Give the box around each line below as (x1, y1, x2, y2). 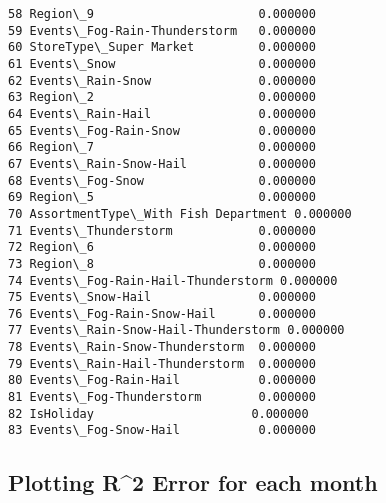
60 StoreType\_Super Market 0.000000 (8, 40, 316, 55)
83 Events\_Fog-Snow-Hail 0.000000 (8, 423, 316, 438)
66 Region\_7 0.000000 (8, 140, 316, 155)
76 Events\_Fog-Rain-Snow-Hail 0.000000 (8, 306, 316, 321)
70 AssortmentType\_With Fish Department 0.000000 (8, 206, 352, 221)
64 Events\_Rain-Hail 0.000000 (8, 106, 316, 121)
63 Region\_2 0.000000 (8, 90, 316, 105)
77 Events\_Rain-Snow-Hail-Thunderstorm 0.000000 (8, 323, 345, 338)
